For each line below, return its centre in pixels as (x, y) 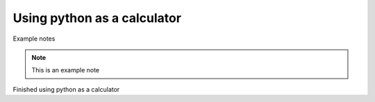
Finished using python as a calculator (66, 89)
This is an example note (66, 70)
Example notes (34, 39)
